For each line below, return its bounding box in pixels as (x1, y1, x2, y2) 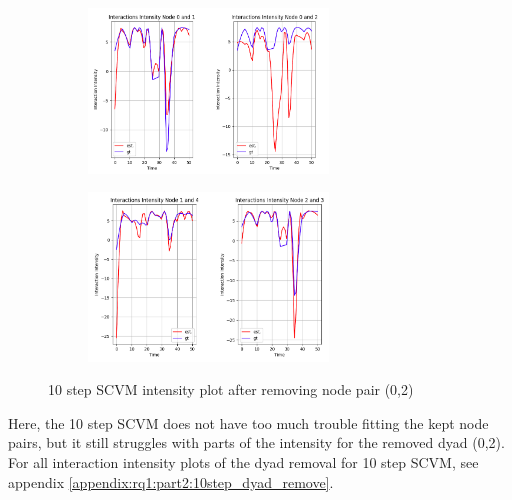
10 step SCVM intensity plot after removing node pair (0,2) (48, 379, 414, 400)
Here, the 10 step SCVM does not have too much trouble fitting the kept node (8, 412, 489, 433)
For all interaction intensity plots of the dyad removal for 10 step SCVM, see (8, 451, 479, 472)
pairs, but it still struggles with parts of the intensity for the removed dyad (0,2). (8, 432, 505, 453)
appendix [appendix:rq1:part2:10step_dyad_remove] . (8, 471, 334, 492)
